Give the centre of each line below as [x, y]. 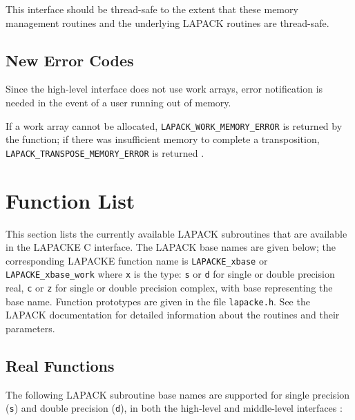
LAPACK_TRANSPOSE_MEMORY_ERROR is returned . [105, 152]
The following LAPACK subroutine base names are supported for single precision [178, 394]
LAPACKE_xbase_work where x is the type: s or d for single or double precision [170, 274]
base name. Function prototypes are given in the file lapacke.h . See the [158, 301]
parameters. [30, 328]
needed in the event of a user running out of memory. [118, 102]
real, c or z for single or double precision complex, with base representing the [169, 288]
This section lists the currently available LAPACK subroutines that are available [176, 233]
